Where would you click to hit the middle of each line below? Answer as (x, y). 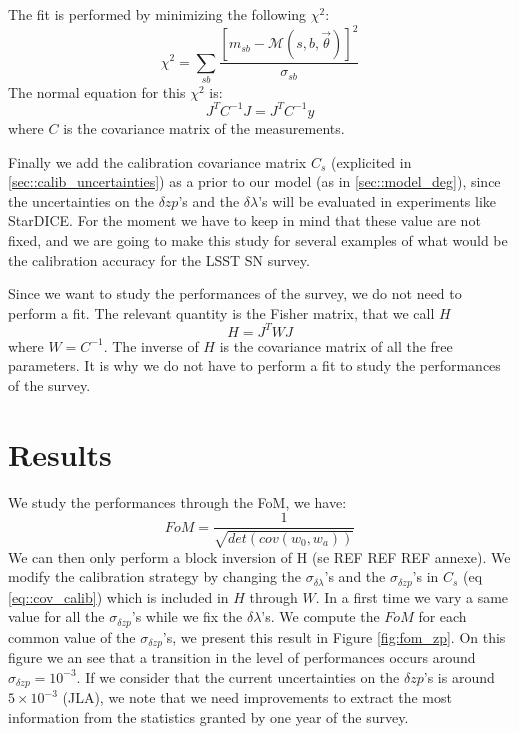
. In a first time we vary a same (412, 596)
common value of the (72, 636)
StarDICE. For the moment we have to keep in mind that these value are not (244, 220)
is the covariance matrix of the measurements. (204, 127)
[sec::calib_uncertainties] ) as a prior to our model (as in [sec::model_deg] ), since (254, 181)
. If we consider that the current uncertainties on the (238, 676)
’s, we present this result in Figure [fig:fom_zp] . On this (334, 636)
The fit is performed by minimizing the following (157, 14)
